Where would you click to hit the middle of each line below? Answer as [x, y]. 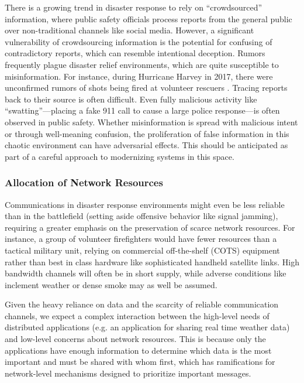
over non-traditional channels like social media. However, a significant [129, 30]
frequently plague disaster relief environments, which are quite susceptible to [142, 64]
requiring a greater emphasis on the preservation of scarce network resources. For [150, 227]
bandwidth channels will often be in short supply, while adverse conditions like [146, 273]
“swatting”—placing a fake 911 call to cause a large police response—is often [142, 110]
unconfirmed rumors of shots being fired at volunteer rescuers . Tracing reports [146, 88]
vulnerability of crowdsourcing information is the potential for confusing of [139, 41]
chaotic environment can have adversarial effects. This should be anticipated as [146, 145]
